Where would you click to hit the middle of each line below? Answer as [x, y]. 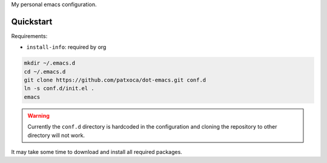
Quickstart [32, 21]
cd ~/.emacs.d [45, 72]
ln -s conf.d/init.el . [59, 88]
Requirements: [29, 36]
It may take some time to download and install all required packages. [97, 152]
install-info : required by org [66, 47]
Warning [38, 115]
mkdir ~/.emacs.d [50, 63]
